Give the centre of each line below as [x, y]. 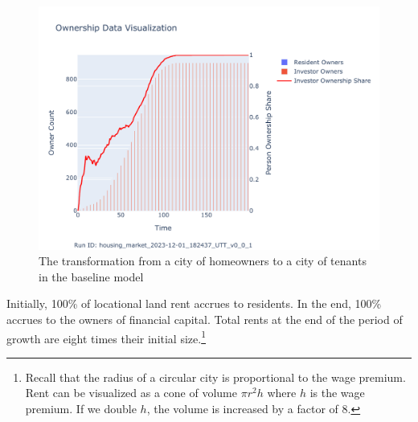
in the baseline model [91, 276]
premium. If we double [81, 409]
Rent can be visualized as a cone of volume [131, 393]
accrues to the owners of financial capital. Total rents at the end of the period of [205, 320]
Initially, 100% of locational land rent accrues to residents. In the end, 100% [194, 303]
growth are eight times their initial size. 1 [106, 337]
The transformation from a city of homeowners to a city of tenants [203, 261]
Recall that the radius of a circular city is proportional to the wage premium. [215, 377]
